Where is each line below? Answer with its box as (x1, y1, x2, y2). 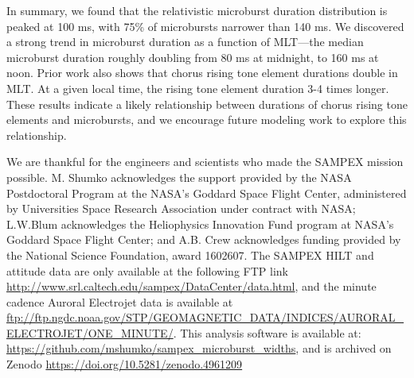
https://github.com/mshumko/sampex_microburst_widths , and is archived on (6, 340, 392, 357)
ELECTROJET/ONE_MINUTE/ (6, 324, 174, 341)
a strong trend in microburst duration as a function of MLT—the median (6, 33, 364, 50)
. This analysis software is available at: (173, 324, 361, 341)
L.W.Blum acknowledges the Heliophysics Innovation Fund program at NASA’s (6, 215, 394, 232)
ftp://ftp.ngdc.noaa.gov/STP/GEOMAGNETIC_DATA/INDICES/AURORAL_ (6, 309, 404, 326)
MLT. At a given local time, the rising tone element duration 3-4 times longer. (6, 79, 389, 96)
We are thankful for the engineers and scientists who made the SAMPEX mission (6, 153, 404, 170)
